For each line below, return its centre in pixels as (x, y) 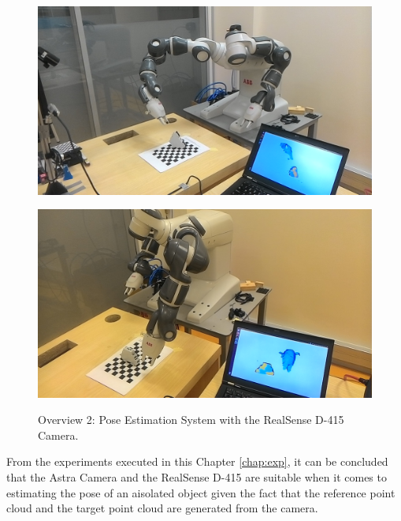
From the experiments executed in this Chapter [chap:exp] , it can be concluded (197, 461)
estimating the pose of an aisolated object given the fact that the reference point (201, 492)
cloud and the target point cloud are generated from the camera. (162, 508)
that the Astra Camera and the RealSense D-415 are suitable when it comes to (197, 476)
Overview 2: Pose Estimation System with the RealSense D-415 (191, 420)
